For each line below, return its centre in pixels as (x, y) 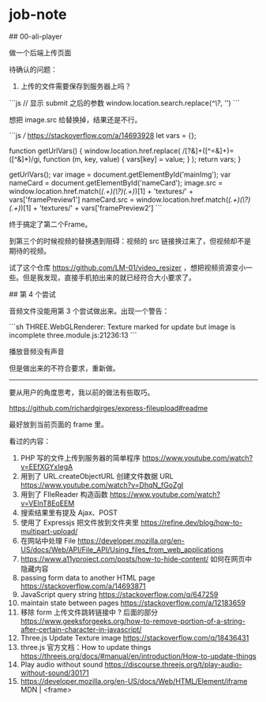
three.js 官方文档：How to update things (86, 647)
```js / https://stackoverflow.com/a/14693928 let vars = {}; (103, 135)
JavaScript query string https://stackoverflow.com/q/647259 (119, 594)
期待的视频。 (30, 251)
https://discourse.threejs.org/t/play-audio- (174, 664)
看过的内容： (30, 441)
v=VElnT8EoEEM (47, 503)
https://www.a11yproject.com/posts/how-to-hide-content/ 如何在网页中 (136, 558)
